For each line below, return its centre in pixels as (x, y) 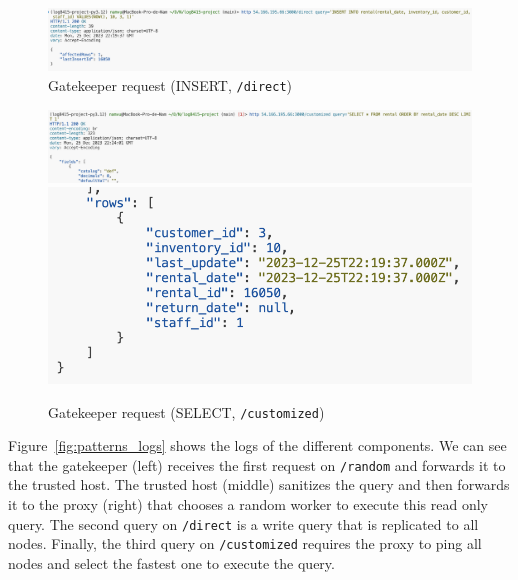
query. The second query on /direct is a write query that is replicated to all (243, 523)
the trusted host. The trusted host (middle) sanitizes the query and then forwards (259, 484)
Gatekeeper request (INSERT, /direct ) (170, 84)
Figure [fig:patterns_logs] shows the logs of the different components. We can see (257, 445)
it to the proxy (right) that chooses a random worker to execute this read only (248, 504)
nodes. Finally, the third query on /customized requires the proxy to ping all (245, 543)
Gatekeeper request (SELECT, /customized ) (186, 411)
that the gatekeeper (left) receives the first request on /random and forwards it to (257, 464)
